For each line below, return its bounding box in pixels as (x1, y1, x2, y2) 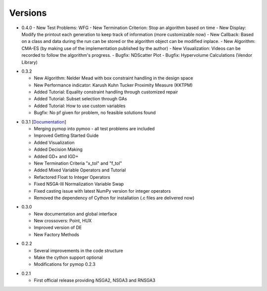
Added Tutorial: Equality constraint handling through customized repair (34, 89, 178, 95)
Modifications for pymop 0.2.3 (34, 261, 96, 267)
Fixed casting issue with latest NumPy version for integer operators (34, 188, 171, 194)
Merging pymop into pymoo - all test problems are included (34, 126, 155, 132)
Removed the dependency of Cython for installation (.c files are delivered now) (34, 195, 195, 201)
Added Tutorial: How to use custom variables (34, 103, 126, 109)
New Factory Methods (34, 231, 79, 237)
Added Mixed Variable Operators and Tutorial (34, 167, 126, 173)
